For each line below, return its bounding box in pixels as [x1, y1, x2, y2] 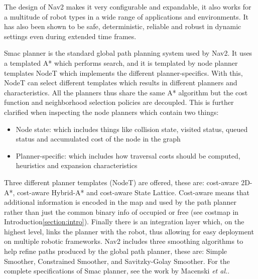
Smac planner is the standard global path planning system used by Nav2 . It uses [4, 48, 252, 58]
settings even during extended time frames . [4, 31, 137, 41]
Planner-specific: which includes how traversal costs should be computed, [16, 150, 240, 161]
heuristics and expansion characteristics [16, 160, 138, 171]
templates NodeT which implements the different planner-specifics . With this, [4, 67, 243, 78]
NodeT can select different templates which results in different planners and [4, 77, 237, 88]
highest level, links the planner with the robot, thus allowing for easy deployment [4, 226, 254, 236]
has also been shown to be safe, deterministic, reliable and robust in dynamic [4, 21, 241, 32]
